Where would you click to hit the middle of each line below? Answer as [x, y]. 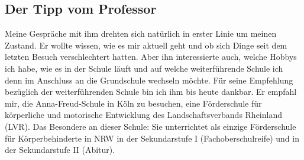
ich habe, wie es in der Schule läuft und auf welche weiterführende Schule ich [144, 68]
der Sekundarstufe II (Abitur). [60, 150]
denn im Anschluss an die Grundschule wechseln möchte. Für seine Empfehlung [149, 80]
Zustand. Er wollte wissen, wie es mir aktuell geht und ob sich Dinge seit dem [146, 45]
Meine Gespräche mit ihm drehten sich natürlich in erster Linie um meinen [141, 33]
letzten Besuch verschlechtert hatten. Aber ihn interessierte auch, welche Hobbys [151, 57]
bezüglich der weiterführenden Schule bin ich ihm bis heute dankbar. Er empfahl [151, 92]
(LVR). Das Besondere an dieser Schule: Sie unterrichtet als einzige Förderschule [151, 126]
